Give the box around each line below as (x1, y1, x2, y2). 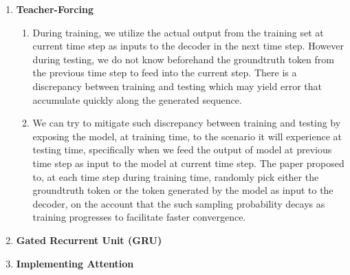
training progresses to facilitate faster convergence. (32, 210, 246, 224)
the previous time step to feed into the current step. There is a (32, 65, 297, 80)
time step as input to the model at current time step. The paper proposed (32, 155, 344, 170)
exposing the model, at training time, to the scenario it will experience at (32, 129, 342, 143)
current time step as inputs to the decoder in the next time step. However (32, 38, 344, 53)
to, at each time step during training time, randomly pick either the (32, 169, 319, 184)
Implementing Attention (16, 256, 134, 270)
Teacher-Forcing (16, 2, 94, 16)
